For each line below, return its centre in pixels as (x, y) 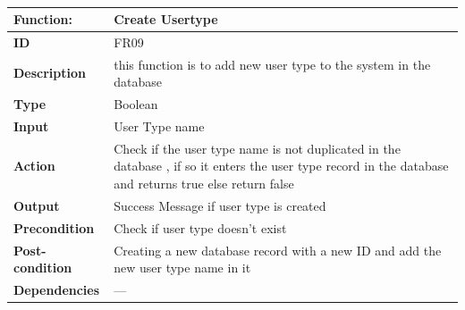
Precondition (54, 227)
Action (34, 166)
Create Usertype (166, 19)
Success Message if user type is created (220, 205)
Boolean (136, 104)
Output (37, 205)
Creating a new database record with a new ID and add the (278, 250)
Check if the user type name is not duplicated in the (257, 148)
